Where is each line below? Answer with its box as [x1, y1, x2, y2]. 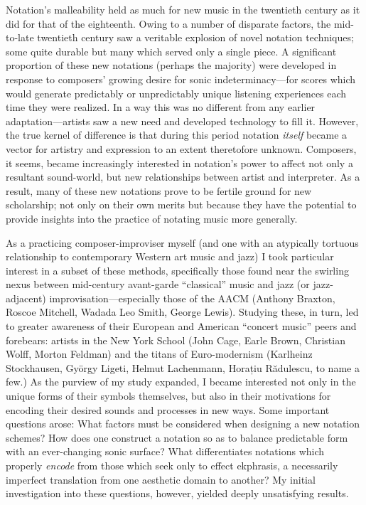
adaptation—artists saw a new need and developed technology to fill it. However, [6, 113, 359, 128]
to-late [6, 30, 34, 45]
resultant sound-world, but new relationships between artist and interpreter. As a [6, 169, 360, 184]
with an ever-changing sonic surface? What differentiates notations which [6, 444, 325, 459]
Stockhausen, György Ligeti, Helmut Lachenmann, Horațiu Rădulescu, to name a [6, 360, 360, 375]
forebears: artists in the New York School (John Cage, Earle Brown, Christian [6, 332, 345, 347]
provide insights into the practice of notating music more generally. [6, 211, 298, 225]
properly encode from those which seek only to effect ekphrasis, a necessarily [6, 458, 338, 472]
